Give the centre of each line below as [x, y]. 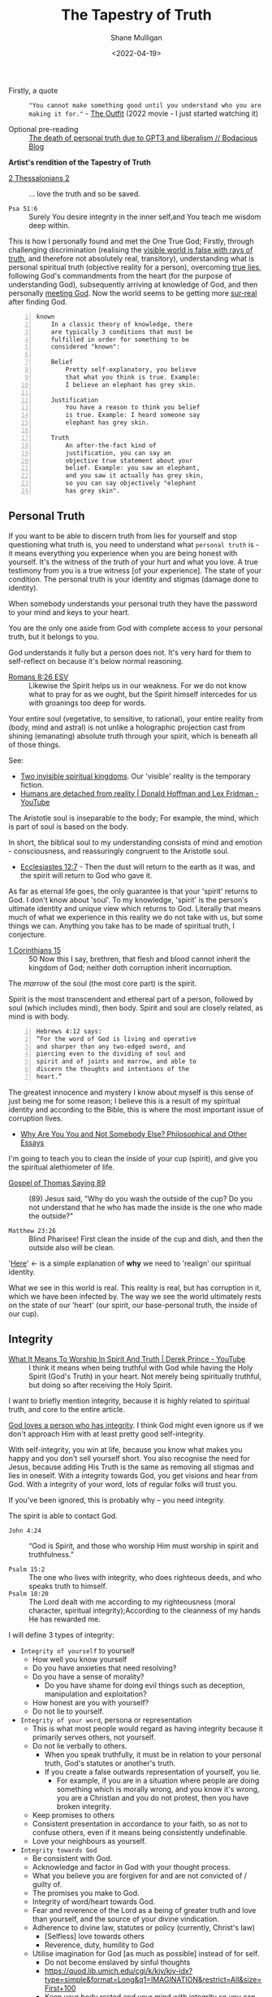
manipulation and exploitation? [96, 1694]
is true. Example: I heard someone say [133, 415]
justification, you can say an [118, 453]
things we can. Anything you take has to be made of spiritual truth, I [122, 925]
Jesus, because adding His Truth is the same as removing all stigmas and [131, 1467]
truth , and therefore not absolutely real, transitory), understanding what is [132, 258]
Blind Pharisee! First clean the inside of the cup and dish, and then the [146, 1239]
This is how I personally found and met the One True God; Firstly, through [131, 241]
